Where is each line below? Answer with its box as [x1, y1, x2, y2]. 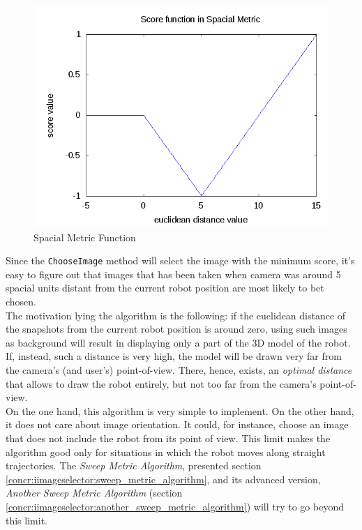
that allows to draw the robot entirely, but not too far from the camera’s [6, 376, 317, 391]
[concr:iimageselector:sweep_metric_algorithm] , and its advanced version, [6, 471, 321, 486]
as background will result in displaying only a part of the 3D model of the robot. [6, 335, 351, 349]
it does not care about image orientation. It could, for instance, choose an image [6, 417, 349, 432]
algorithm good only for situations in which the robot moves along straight [6, 444, 326, 459]
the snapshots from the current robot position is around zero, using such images [6, 321, 347, 336]
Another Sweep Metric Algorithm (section [6, 485, 183, 500]
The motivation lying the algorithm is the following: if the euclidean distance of [6, 308, 346, 322]
